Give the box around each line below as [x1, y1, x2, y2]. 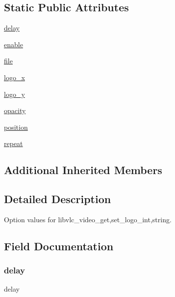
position [4, 121, 28, 132]
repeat [4, 138, 23, 148]
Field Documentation [4, 238, 114, 253]
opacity [4, 105, 26, 116]
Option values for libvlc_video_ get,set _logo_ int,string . [4, 214, 172, 224]
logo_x [4, 72, 25, 82]
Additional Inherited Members [4, 162, 162, 178]
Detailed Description [4, 191, 111, 207]
